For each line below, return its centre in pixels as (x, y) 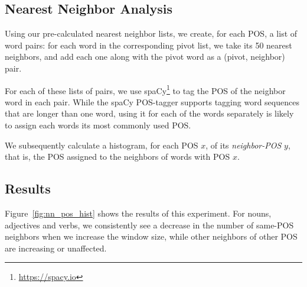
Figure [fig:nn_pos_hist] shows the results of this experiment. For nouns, (138, 213)
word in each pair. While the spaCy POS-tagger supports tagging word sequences (152, 101)
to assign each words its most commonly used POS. (98, 125)
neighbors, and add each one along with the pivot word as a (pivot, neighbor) (145, 57)
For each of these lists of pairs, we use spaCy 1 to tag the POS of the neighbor (145, 89)
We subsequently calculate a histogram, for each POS (102, 145)
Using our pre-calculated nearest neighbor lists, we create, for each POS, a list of (151, 33)
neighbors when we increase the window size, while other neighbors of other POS (151, 236)
